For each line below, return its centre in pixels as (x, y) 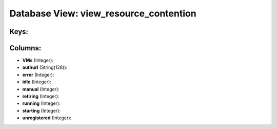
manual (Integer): (41, 89)
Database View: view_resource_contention (103, 13)
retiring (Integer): (41, 96)
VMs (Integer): (38, 60)
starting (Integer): (42, 110)
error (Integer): (38, 75)
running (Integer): (42, 103)
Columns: (25, 48)
